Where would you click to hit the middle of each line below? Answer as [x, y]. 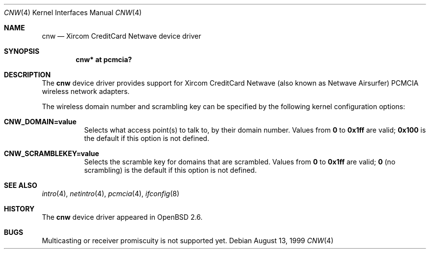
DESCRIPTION [27, 75]
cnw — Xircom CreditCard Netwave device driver [121, 36]
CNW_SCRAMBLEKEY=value [52, 153]
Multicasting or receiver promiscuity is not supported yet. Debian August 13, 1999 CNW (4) [188, 241]
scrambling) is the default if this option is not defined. [170, 170]
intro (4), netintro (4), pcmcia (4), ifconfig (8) [111, 194]
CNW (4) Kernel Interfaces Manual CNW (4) [73, 12]
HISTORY [19, 209]
